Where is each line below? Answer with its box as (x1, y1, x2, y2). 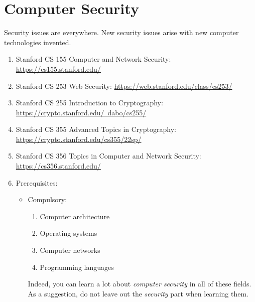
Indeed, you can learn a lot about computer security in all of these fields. (28, 278, 251, 289)
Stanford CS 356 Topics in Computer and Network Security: (16, 150, 201, 161)
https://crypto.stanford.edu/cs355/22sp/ (16, 133, 142, 144)
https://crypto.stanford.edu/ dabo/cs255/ (16, 107, 147, 117)
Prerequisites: (16, 177, 58, 188)
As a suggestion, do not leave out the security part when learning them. (28, 288, 248, 298)
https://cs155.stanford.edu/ (16, 63, 101, 74)
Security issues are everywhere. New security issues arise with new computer (4, 27, 239, 38)
